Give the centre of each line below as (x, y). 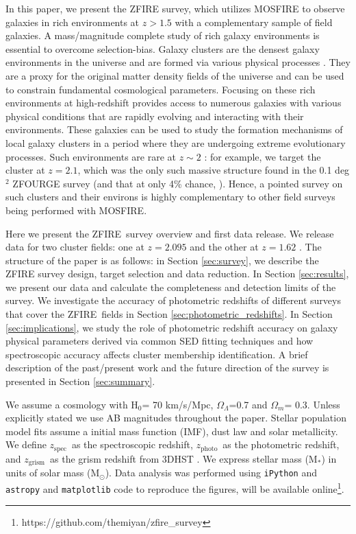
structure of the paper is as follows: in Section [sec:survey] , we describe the (162, 260)
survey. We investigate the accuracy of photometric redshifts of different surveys (173, 300)
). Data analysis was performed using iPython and (211, 473)
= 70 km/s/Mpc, (178, 404)
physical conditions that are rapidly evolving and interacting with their (155, 116)
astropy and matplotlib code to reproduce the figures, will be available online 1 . (175, 487)
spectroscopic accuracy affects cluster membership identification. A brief (157, 354)
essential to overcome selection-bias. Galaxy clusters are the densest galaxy (163, 48)
